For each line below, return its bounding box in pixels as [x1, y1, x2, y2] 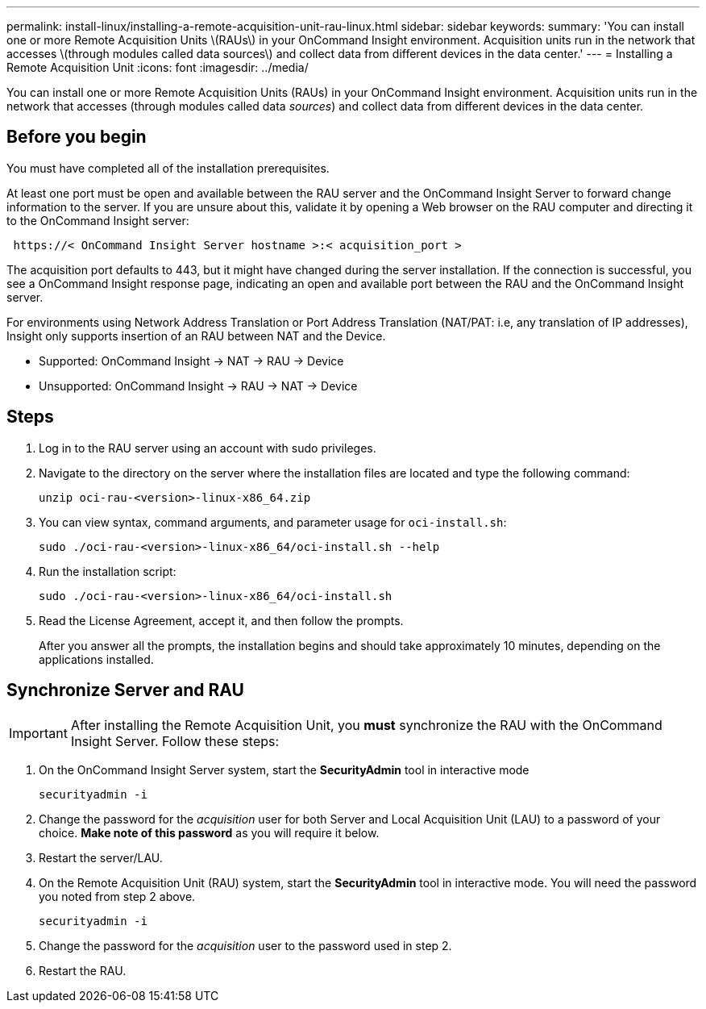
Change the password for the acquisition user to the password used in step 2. [39, 938, 452, 953]
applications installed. [39, 652, 154, 666]
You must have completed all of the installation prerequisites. [6, 161, 330, 175]
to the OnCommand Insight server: [6, 213, 189, 227]
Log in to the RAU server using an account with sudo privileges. [39, 440, 376, 455]
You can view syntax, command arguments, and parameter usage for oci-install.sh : [39, 515, 507, 529]
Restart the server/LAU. [39, 850, 163, 865]
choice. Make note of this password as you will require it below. [39, 825, 380, 840]
